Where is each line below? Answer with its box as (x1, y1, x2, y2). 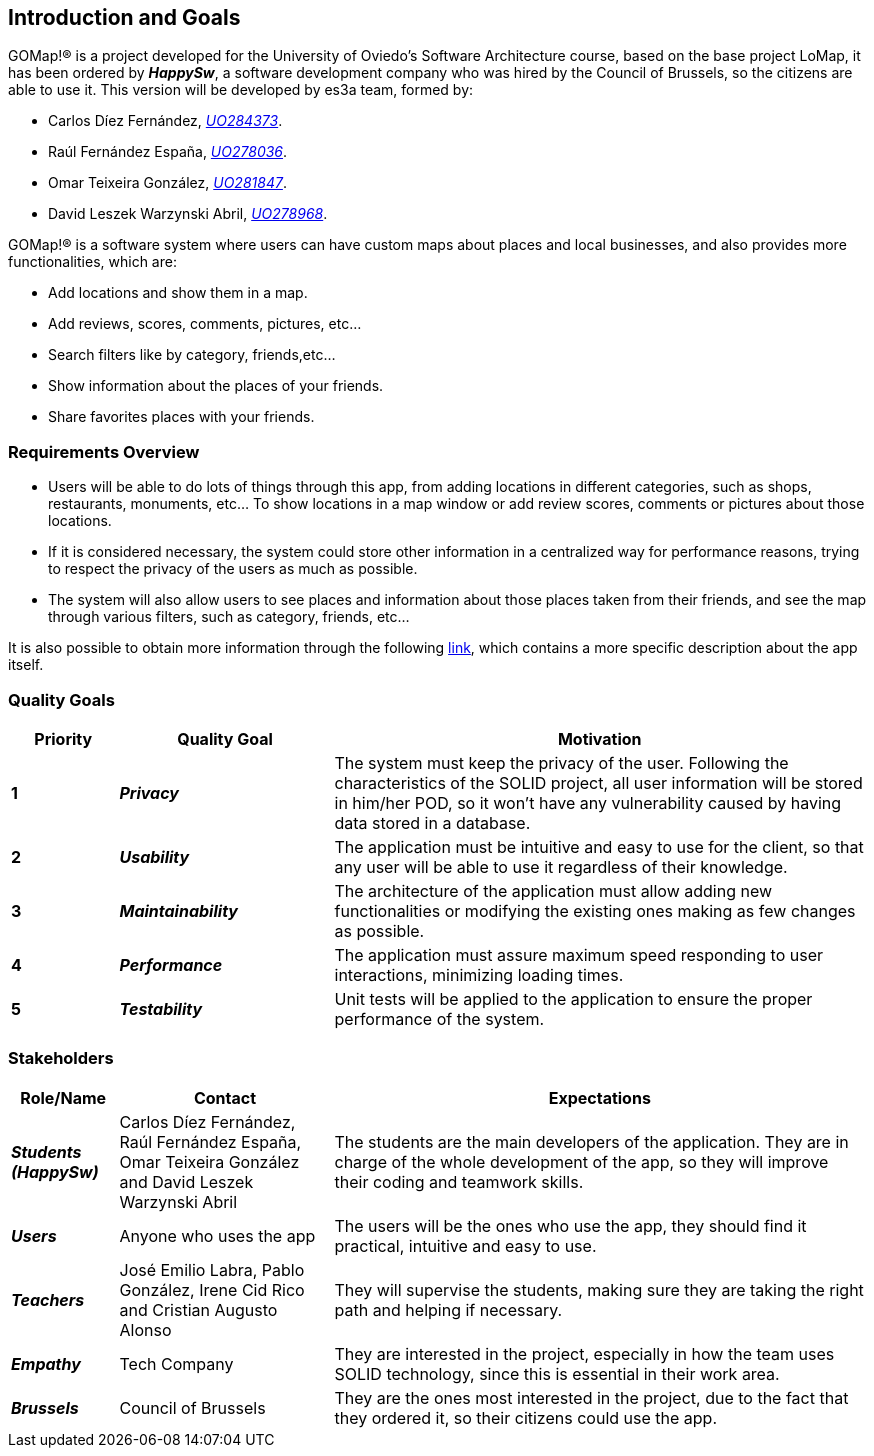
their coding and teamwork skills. (334, 1171, 584, 1192)
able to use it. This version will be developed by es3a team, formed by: (8, 81, 474, 99)
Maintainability (119, 900, 238, 921)
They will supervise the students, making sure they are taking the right (334, 1279, 864, 1300)
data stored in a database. (334, 812, 531, 833)
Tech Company (119, 1353, 234, 1374)
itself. (8, 656, 44, 674)
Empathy (11, 1353, 81, 1374)
